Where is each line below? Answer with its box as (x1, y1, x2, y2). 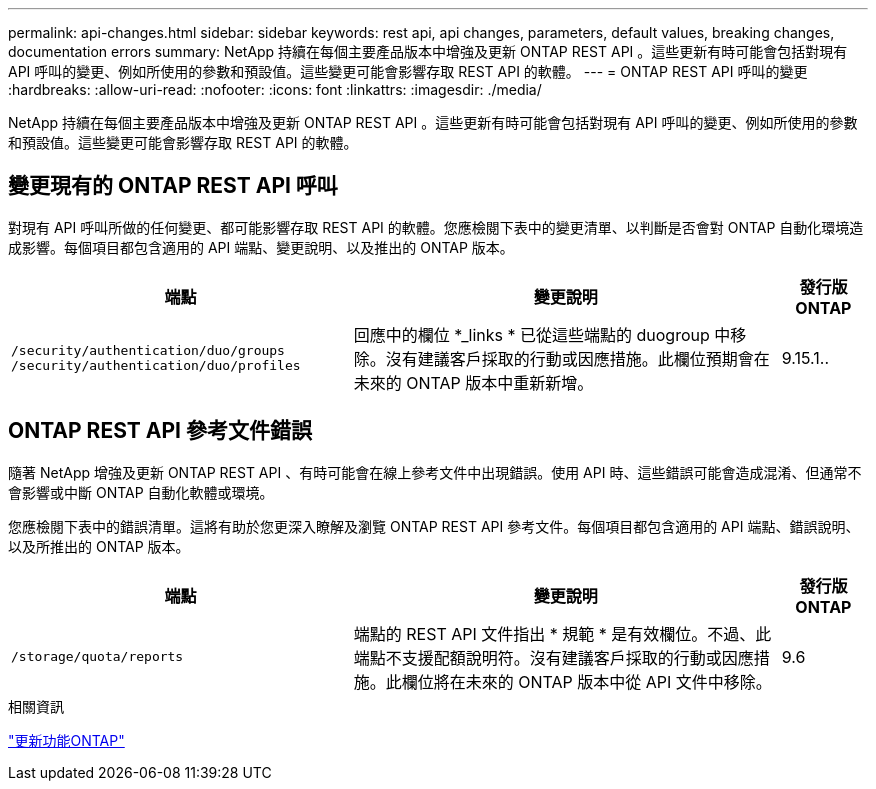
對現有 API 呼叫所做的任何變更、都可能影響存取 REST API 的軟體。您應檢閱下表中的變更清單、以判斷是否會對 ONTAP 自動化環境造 (8, 218, 864, 236)
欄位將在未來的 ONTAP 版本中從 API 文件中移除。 (401, 671, 772, 692)
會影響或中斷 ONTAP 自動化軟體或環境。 (8, 483, 274, 501)
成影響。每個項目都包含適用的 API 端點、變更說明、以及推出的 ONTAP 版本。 (8, 238, 514, 256)
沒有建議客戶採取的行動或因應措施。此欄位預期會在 (385, 348, 770, 369)
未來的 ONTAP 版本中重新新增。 (353, 372, 594, 393)
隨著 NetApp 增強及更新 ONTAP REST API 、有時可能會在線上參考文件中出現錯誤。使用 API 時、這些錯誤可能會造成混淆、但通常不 (8, 463, 862, 481)
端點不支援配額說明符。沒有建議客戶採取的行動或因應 (353, 647, 754, 668)
